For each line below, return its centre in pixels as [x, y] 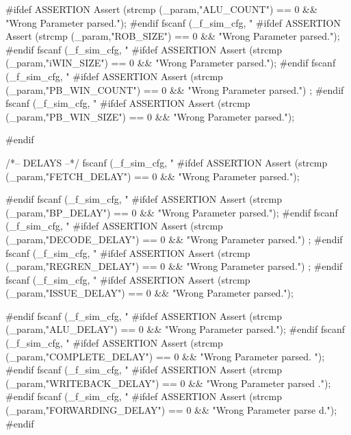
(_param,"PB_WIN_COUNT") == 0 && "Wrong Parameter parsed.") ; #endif [175, 89]
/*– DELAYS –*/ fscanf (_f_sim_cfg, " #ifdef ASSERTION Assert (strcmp [167, 162]
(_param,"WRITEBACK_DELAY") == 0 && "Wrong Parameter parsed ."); [168, 383]
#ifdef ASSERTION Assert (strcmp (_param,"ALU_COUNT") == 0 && [161, 9]
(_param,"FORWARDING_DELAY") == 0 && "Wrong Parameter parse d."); [171, 410]
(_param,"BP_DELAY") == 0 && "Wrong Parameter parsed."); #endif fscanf [172, 212]
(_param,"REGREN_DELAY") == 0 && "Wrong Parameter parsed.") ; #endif [174, 266]
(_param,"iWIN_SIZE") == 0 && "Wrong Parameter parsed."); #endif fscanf [171, 63]
